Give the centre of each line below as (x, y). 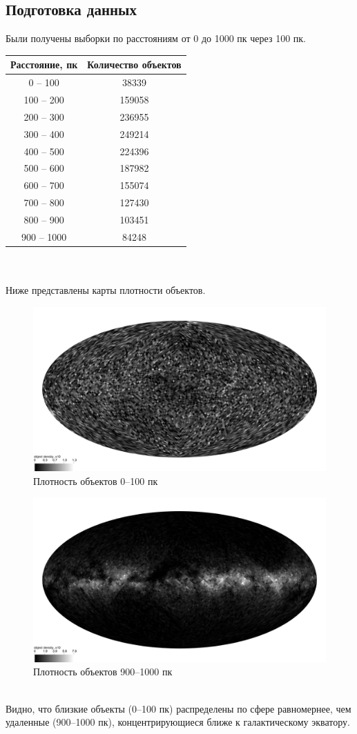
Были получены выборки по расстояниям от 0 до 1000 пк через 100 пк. (156, 38)
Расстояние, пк (44, 65)
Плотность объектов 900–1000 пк (103, 672)
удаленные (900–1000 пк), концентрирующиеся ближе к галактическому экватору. (178, 722)
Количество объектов (134, 65)
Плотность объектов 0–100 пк (96, 480)
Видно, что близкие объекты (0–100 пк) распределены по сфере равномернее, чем (178, 708)
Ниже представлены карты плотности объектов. (106, 290)
